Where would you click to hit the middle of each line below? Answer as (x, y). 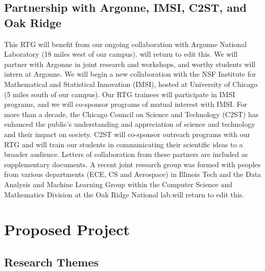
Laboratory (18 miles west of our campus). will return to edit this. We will (121, 54)
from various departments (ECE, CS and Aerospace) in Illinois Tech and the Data (133, 174)
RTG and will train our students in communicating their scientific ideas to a (124, 144)
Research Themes (52, 262)
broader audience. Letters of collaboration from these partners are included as (126, 154)
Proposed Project (67, 229)
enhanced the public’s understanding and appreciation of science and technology (130, 124)
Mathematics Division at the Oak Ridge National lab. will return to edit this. (124, 194)
